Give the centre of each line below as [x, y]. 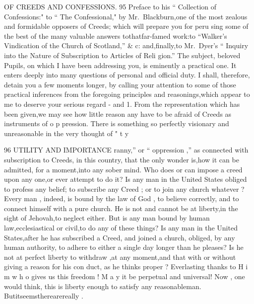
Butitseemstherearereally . [44, 296]
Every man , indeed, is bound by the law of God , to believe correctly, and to [122, 198]
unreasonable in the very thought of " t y [66, 133]
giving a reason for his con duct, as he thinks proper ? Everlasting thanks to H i [126, 266]
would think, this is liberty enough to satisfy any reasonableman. [103, 286]
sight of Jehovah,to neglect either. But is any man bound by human [107, 218]
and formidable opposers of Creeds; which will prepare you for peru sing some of [126, 26]
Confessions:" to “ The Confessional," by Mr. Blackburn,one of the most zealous [126, 16]
